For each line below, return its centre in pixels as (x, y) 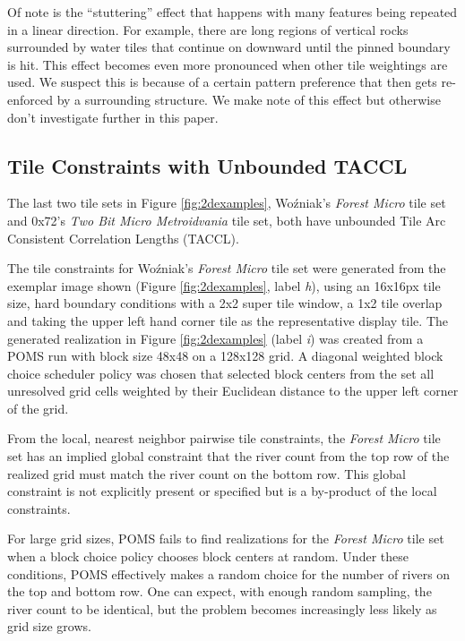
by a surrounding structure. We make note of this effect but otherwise (249, 99)
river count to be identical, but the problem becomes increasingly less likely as (222, 608)
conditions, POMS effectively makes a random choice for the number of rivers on (229, 573)
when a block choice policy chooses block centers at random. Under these (208, 556)
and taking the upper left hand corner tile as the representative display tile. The (228, 320)
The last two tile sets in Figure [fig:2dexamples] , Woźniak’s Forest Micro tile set (227, 203)
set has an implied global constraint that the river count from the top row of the (228, 456)
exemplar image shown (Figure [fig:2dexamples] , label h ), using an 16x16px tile (224, 285)
